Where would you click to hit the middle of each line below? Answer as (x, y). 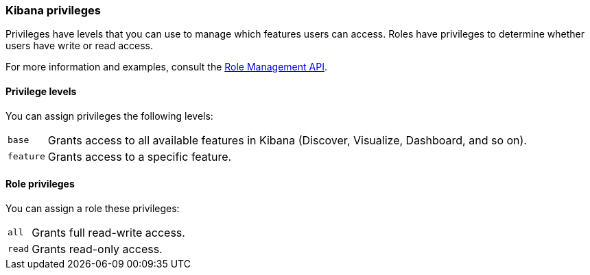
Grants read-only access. (97, 249)
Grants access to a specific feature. (140, 156)
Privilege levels (41, 91)
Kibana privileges (53, 10)
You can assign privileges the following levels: (109, 116)
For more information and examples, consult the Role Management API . (166, 67)
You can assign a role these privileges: (93, 208)
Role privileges (40, 184)
